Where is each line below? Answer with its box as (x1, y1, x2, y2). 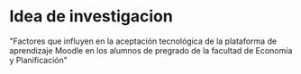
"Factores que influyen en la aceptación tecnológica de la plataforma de (9, 36, 278, 46)
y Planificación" (9, 54, 68, 65)
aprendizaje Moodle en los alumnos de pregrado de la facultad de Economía (9, 45, 293, 55)
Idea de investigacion (9, 6, 173, 27)
